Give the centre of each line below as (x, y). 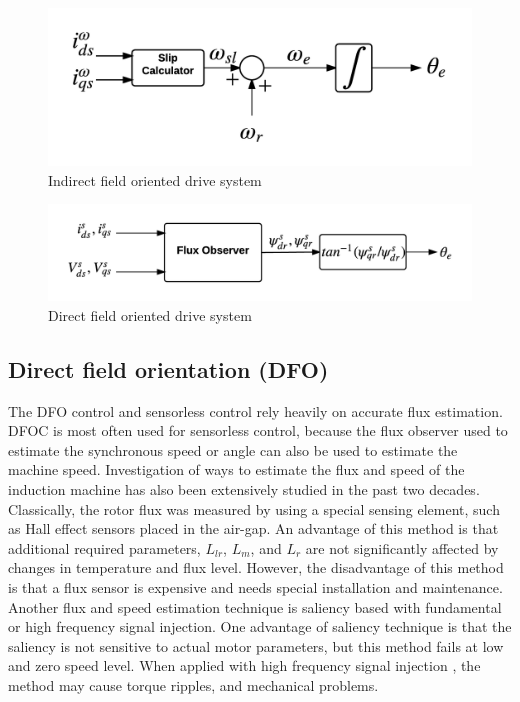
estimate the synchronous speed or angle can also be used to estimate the (233, 449)
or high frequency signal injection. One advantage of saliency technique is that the (260, 626)
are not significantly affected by (402, 547)
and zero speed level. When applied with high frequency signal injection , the (244, 665)
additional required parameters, (104, 547)
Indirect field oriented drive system (155, 179)
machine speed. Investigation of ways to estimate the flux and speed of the (236, 469)
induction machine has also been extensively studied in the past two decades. (244, 489)
